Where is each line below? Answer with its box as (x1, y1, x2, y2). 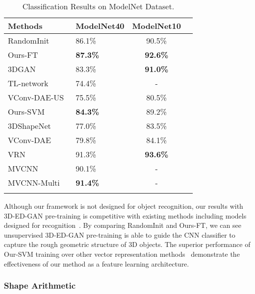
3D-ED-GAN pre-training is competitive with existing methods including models (4, 210, 247, 220)
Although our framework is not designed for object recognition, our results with (4, 201, 243, 211)
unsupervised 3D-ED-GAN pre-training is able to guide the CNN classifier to (4, 229, 235, 240)
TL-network (8, 77, 49, 89)
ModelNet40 (76, 20, 125, 31)
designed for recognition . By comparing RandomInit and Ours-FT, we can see (4, 220, 241, 230)
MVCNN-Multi (8, 177, 60, 188)
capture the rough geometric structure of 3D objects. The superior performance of (4, 239, 251, 249)
